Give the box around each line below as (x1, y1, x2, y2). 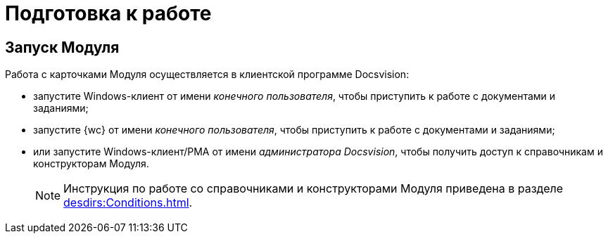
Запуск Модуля (5, 38, 120, 56)
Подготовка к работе (5, 1, 212, 25)
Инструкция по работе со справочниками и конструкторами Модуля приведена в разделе (63, 181, 564, 196)
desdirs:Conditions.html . (63, 195, 193, 210)
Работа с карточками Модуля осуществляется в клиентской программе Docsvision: (5, 68, 410, 81)
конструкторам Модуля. (33, 157, 149, 170)
